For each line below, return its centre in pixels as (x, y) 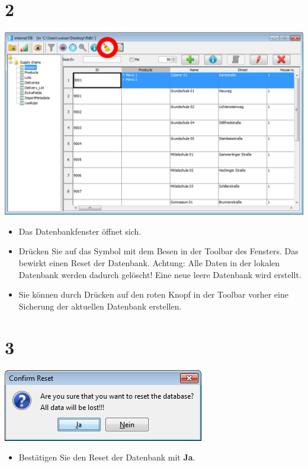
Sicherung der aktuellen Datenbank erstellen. (100, 306)
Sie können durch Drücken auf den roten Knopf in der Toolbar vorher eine (153, 294)
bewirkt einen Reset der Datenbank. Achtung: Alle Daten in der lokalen (149, 263)
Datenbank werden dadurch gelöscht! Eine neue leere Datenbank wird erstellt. (160, 274)
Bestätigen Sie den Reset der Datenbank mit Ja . (107, 457)
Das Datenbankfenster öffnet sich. (80, 231)
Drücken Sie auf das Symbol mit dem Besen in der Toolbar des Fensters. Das (158, 251)
